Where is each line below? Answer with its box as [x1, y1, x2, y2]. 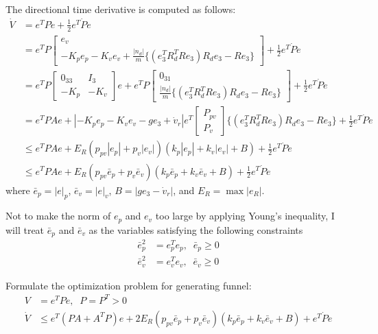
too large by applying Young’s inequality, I [155, 208, 335, 223]
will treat [5, 222, 45, 237]
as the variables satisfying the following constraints [88, 222, 303, 237]
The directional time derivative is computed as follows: [5, 2, 236, 16]
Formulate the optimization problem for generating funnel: [5, 278, 252, 292]
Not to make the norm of [5, 208, 111, 223]
